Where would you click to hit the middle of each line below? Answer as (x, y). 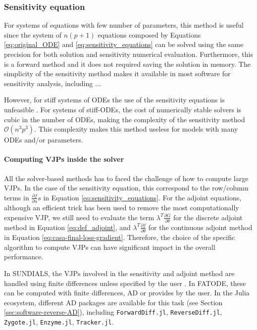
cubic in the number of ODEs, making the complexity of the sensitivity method (125, 119)
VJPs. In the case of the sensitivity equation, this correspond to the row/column (126, 188)
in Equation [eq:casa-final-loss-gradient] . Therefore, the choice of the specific (120, 237)
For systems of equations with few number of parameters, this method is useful (124, 25)
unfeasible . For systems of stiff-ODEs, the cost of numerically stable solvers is (123, 109)
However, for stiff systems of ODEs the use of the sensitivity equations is (114, 100)
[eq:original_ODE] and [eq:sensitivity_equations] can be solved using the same (124, 44)
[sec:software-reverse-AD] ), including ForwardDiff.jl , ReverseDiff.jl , (113, 312)
